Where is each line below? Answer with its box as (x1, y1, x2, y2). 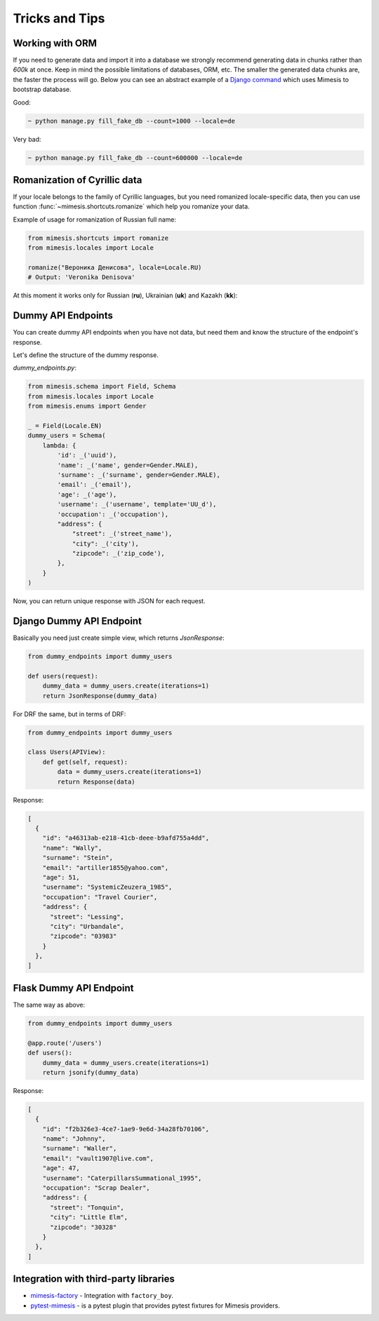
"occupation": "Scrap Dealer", (42, 1183, 150, 1192)
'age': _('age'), (57, 490, 117, 498)
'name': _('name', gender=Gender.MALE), (57, 461, 199, 469)
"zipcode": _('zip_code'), (72, 549, 165, 558)
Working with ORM (13, 37, 98, 49)
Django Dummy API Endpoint (13, 615, 142, 627)
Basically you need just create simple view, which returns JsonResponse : (13, 633, 225, 642)
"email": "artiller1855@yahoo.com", (42, 864, 168, 871)
